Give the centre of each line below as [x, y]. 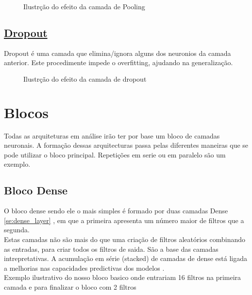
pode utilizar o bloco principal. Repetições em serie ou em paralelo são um [115, 154]
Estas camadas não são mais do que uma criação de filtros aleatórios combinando [125, 239]
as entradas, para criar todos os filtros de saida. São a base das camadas [111, 249]
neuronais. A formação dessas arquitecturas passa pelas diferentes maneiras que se [126, 145]
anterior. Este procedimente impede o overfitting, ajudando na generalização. [118, 62]
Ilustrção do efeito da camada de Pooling [84, 6]
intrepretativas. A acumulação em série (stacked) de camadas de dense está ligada [126, 258]
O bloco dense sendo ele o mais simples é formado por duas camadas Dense [116, 211]
